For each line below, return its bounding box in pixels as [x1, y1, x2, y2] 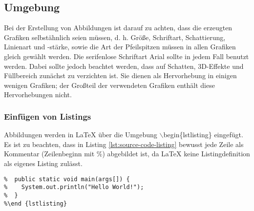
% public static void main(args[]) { [4, 175, 130, 183]
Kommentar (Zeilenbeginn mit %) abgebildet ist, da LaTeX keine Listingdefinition [4, 148, 250, 159]
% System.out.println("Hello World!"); [4, 184, 144, 191]
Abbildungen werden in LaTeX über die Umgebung [4, 129, 157, 140]
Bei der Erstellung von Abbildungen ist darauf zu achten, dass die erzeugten [4, 22, 233, 33]
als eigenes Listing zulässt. [4, 158, 83, 168]
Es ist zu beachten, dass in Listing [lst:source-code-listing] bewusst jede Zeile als [4, 139, 244, 149]
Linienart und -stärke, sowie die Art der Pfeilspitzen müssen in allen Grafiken [4, 42, 236, 52]
